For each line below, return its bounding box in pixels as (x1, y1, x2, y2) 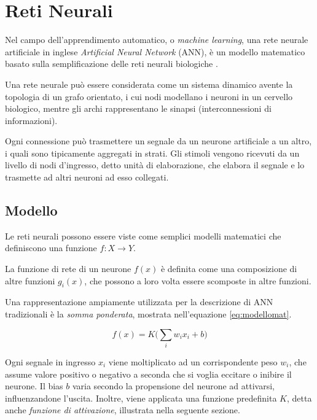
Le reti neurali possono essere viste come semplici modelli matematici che (5, 229, 281, 242)
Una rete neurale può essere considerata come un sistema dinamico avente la (5, 77, 293, 90)
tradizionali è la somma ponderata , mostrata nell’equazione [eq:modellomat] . (5, 308, 292, 321)
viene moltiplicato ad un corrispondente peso (108, 355, 278, 368)
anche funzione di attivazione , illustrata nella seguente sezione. (5, 403, 240, 416)
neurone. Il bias (5, 379, 63, 392)
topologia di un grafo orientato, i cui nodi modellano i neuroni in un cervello (5, 90, 293, 103)
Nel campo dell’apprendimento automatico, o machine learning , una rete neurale (5, 33, 308, 46)
